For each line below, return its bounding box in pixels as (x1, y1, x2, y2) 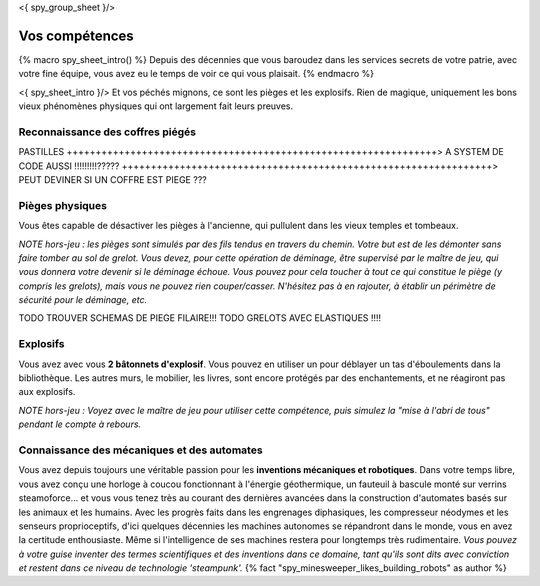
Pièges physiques (18, 198, 107, 212)
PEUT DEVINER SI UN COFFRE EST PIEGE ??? (18, 174, 207, 185)
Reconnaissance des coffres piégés (18, 125, 197, 139)
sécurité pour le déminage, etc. (18, 294, 148, 306)
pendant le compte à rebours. (18, 418, 142, 430)
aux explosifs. (18, 386, 76, 398)
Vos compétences (18, 27, 134, 44)
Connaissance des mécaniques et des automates (18, 443, 264, 457)
